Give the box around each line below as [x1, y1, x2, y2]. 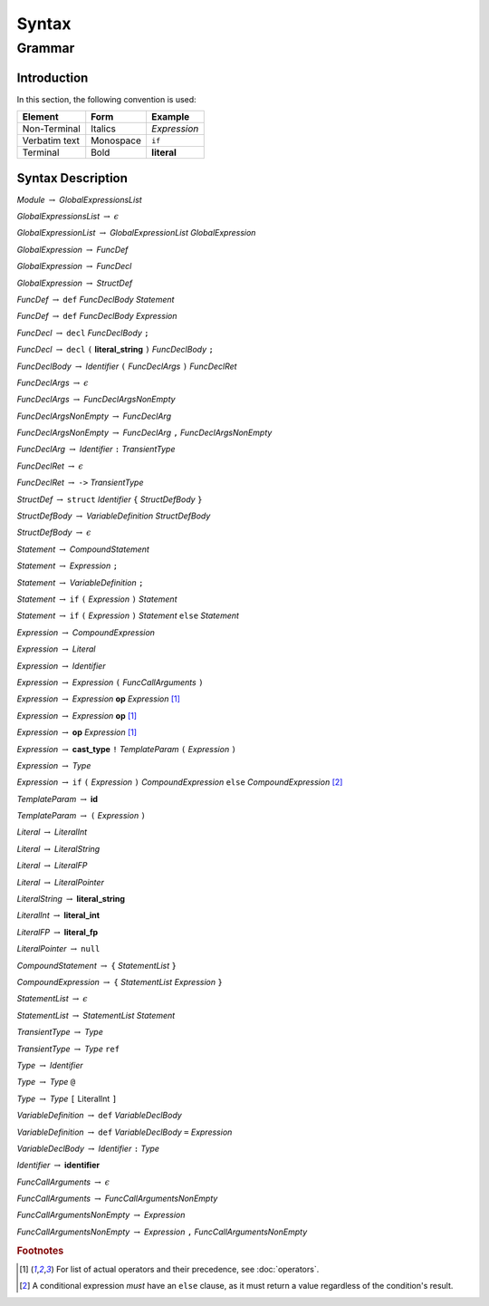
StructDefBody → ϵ [16, 527, 92, 538]
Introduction [16, 70, 89, 85]
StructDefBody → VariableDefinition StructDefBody [16, 510, 211, 521]
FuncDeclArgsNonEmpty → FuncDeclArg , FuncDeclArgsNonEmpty [16, 427, 273, 439]
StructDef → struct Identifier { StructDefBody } [16, 494, 203, 505]
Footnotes [16, 1244, 64, 1257]
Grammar [16, 40, 75, 56]
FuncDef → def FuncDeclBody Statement [16, 294, 175, 305]
